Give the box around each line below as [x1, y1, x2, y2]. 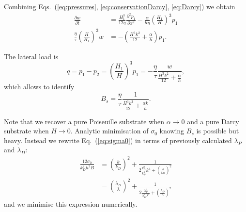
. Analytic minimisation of [70, 126, 149, 136]
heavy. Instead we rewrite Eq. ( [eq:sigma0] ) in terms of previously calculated [4, 135, 232, 145]
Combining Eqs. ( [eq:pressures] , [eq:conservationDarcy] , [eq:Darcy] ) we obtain [4, 1, 235, 11]
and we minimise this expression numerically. [4, 198, 138, 209]
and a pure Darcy [187, 116, 239, 126]
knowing [159, 126, 184, 136]
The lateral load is [4, 51, 59, 61]
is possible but [196, 126, 239, 136]
